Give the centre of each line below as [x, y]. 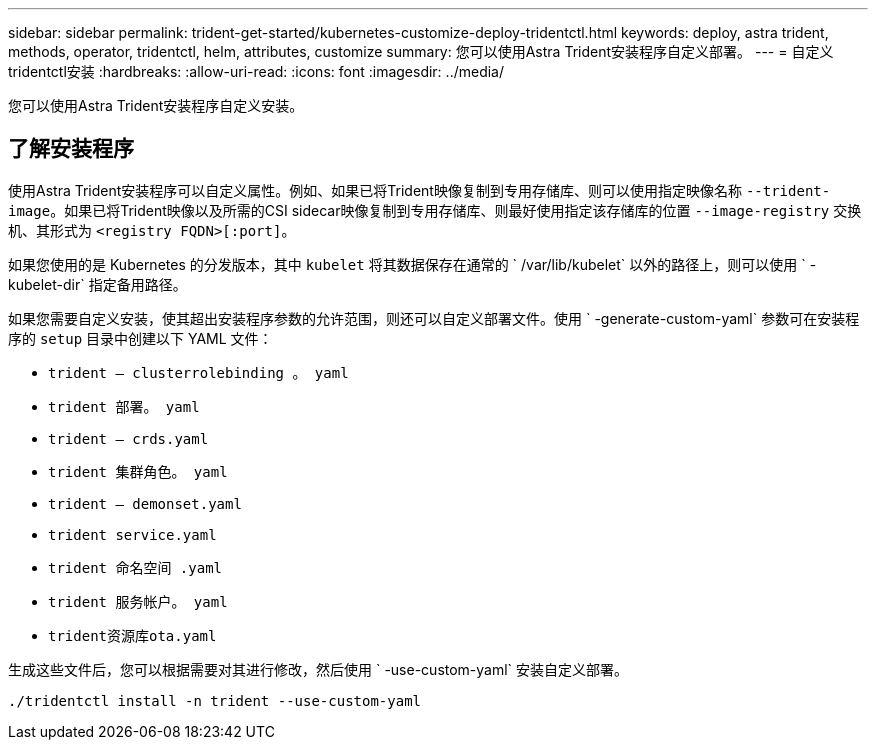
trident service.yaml [132, 534]
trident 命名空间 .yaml [135, 567]
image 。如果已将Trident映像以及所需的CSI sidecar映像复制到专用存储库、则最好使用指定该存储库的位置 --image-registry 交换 [435, 210]
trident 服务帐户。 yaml [138, 601]
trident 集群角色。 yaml [138, 471]
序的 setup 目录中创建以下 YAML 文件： [140, 338]
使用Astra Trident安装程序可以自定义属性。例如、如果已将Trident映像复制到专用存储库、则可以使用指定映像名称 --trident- [419, 190]
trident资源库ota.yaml [132, 635]
